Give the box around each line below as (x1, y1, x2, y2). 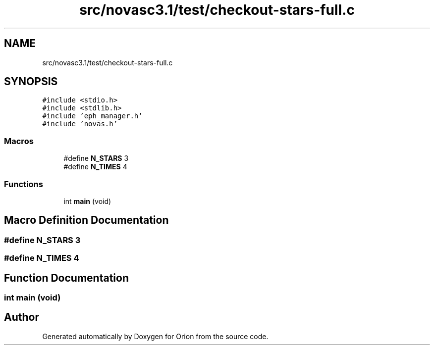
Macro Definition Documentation (4, 214, 169, 227)
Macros (4, 136, 34, 146)
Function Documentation (4, 271, 129, 284)
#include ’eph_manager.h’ (42, 112, 143, 120)
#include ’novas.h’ (42, 120, 118, 128)
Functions (4, 179, 43, 189)
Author (4, 311, 39, 324)
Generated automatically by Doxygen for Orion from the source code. (42, 332, 269, 341)
